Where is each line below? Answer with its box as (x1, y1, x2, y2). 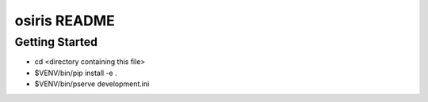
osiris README (14, 12, 115, 29)
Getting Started (14, 35, 98, 49)
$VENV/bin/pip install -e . (34, 68, 118, 77)
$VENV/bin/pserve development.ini (34, 79, 150, 89)
